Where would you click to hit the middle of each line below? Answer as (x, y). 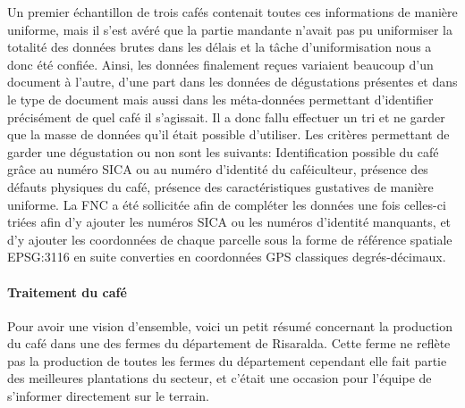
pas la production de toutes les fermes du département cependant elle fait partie (227, 360)
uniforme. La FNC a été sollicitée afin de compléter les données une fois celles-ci (227, 204)
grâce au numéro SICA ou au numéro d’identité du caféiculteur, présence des (218, 169)
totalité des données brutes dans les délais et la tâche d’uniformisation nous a (220, 47)
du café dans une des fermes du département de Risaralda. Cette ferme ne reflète (229, 343)
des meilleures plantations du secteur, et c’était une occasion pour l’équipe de (220, 378)
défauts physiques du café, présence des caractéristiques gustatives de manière (220, 186)
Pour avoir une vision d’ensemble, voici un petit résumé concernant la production (230, 325)
